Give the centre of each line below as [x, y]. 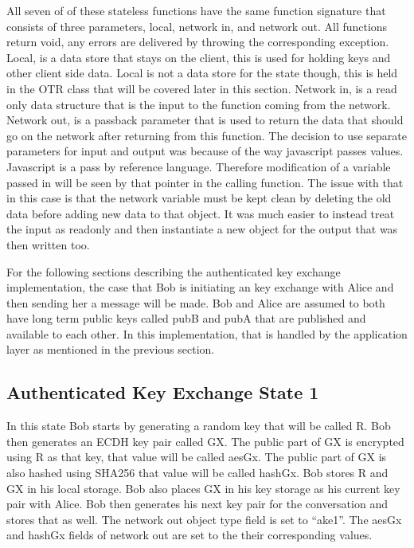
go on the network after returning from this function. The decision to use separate [207, 135]
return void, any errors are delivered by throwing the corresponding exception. [198, 42]
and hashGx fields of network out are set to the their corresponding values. [189, 535]
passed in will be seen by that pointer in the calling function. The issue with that [205, 182]
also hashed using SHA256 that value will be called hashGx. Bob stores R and [197, 473]
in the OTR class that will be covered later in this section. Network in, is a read [202, 88]
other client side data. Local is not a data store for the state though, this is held [202, 73]
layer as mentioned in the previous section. [111, 349]
